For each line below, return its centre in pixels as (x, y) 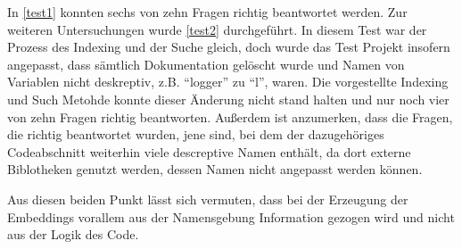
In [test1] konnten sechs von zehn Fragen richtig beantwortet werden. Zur (207, 12)
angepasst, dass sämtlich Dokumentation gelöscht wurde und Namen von (206, 64)
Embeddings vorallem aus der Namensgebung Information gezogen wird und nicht (231, 216)
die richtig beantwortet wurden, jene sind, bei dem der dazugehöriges (196, 134)
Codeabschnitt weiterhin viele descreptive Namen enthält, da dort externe (209, 151)
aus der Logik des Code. (73, 234)
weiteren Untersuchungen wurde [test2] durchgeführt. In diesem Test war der (217, 29)
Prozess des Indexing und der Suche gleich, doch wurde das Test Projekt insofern (229, 47)
